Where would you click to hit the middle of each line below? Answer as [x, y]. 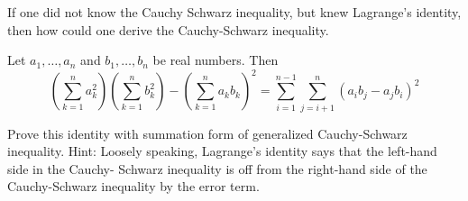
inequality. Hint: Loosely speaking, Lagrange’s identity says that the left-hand [222, 151]
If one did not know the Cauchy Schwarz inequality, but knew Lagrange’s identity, [234, 12]
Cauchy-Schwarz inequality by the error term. [133, 186]
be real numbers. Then [216, 60]
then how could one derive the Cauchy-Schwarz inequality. [168, 29]
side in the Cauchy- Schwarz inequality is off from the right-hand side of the [217, 168]
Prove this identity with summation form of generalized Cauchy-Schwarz [207, 133]
